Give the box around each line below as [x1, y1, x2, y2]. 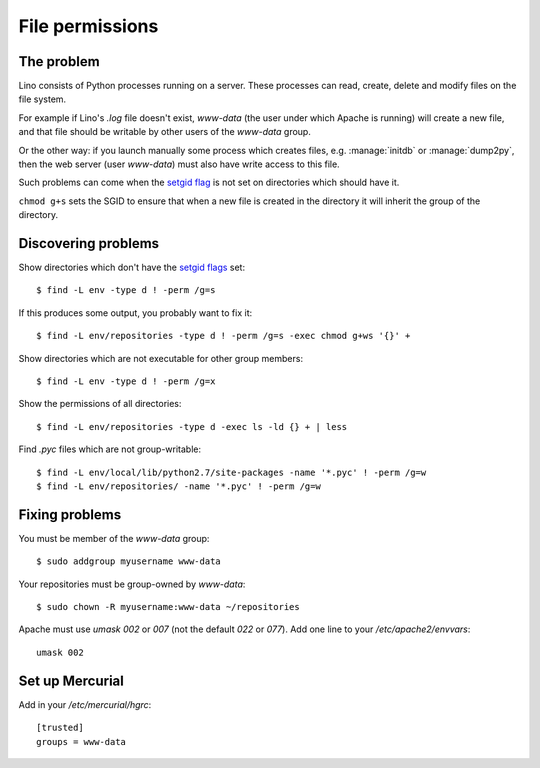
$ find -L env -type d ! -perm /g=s [36, 285, 216, 296]
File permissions [18, 15, 159, 37]
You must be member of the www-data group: [18, 532, 210, 544]
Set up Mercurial [18, 672, 124, 689]
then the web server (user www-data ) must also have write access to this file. [18, 158, 340, 170]
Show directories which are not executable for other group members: [18, 352, 304, 364]
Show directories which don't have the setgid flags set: [18, 261, 245, 274]
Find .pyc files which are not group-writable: [18, 443, 202, 455]
